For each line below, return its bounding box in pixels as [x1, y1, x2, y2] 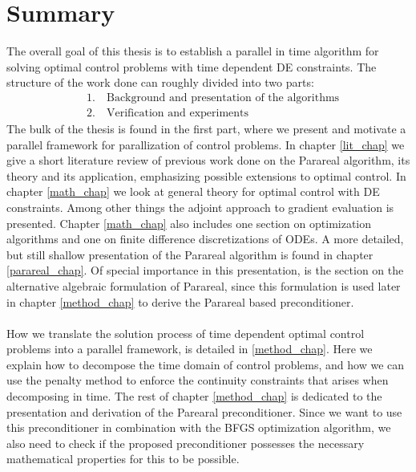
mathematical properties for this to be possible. [6, 450, 240, 467]
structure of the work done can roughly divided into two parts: [6, 74, 314, 91]
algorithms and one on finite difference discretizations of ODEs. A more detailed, [6, 230, 404, 247]
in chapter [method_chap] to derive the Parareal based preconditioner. [6, 293, 354, 310]
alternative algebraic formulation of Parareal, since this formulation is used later [6, 277, 401, 294]
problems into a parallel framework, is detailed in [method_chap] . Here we [6, 340, 373, 357]
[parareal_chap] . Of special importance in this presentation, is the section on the [6, 262, 404, 279]
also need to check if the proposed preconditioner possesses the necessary [6, 434, 365, 451]
